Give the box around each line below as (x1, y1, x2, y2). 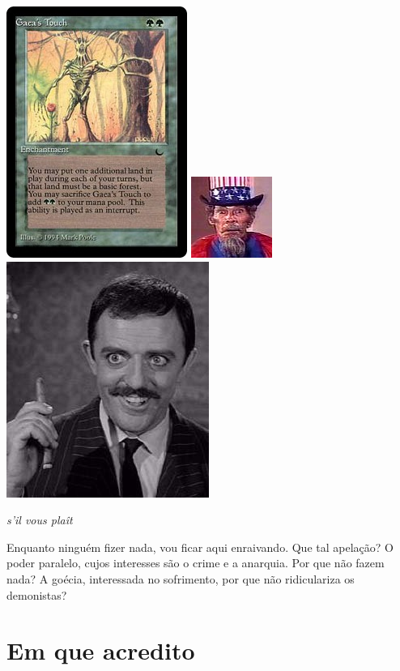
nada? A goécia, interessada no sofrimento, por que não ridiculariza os (6, 570, 355, 587)
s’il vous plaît (6, 511, 73, 528)
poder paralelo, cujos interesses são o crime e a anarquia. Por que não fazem (6, 554, 385, 571)
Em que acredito (6, 634, 195, 667)
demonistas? (6, 586, 67, 603)
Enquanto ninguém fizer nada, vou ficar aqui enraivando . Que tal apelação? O (6, 538, 394, 555)
